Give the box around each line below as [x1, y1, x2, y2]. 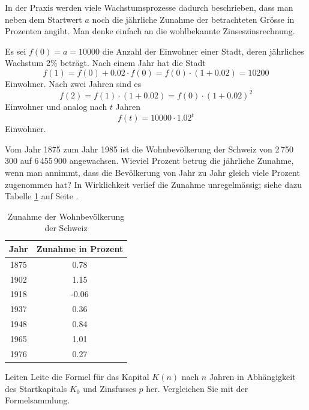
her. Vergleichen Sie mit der [146, 382, 248, 394]
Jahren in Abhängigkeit [209, 370, 296, 382]
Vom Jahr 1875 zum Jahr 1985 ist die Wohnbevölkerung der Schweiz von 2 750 [5, 142, 293, 155]
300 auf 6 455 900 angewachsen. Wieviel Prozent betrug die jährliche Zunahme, [5, 154, 294, 167]
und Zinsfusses [83, 382, 136, 394]
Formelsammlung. [5, 394, 70, 406]
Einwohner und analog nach [5, 100, 107, 113]
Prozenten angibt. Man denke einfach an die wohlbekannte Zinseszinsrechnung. [5, 25, 295, 37]
